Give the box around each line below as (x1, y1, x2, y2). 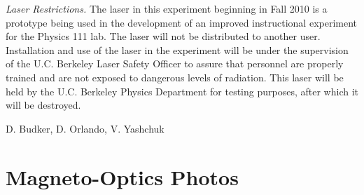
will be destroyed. (6, 97, 81, 112)
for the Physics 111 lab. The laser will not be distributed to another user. (6, 29, 321, 43)
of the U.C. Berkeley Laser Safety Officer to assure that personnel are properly (6, 56, 344, 71)
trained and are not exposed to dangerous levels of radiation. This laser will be (6, 69, 344, 84)
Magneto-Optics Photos (6, 162, 239, 191)
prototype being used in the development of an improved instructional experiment (6, 15, 358, 29)
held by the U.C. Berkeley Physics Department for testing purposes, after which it (6, 83, 358, 98)
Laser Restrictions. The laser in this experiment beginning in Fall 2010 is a (6, 1, 328, 15)
